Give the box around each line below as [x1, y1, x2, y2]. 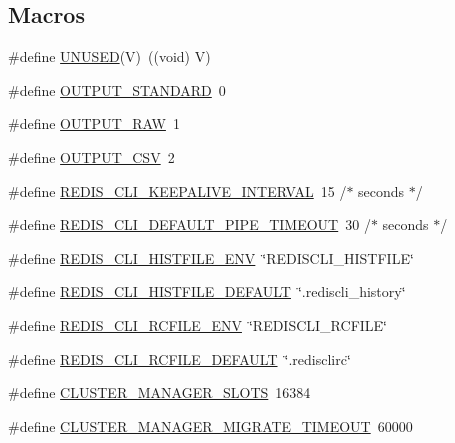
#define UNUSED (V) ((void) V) [8, 46, 211, 67]
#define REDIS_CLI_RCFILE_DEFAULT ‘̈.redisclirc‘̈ [8, 348, 351, 369]
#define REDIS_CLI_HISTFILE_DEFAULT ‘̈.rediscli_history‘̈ [8, 281, 406, 302]
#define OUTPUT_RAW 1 [8, 113, 180, 134]
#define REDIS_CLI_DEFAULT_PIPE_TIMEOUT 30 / [8, 214, 371, 235]
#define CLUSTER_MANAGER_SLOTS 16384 [8, 382, 311, 403]
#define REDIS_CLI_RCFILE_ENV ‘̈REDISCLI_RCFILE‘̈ [8, 314, 388, 335]
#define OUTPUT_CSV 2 [8, 146, 175, 167]
